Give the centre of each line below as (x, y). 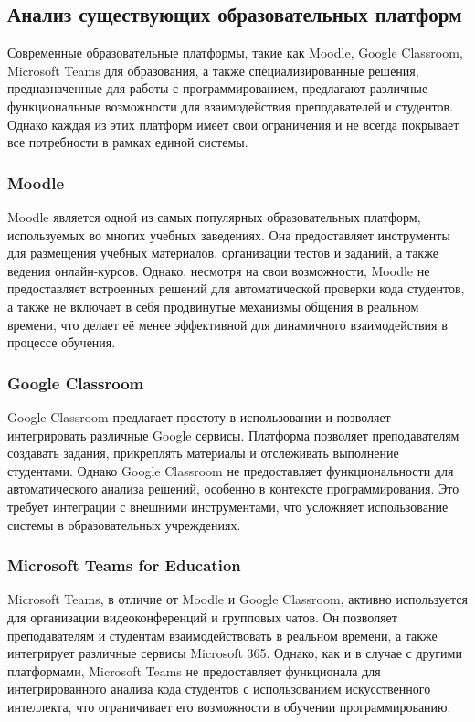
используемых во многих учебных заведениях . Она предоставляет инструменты (229, 234)
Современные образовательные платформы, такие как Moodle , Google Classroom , (235, 53)
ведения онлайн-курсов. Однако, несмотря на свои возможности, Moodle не (219, 270)
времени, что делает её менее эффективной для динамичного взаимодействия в (227, 324)
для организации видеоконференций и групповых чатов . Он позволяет (202, 616)
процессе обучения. (62, 342)
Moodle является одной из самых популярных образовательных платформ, (214, 216)
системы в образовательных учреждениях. (124, 524)
